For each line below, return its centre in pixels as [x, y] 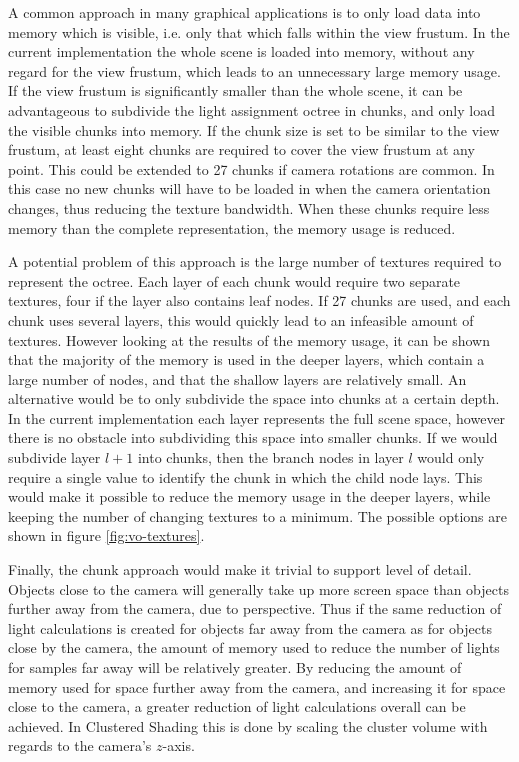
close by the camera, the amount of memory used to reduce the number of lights [254, 647]
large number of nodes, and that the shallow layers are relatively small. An [237, 378]
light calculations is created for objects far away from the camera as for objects [250, 627]
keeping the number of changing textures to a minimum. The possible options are [257, 515]
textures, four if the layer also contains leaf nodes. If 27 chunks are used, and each [259, 300]
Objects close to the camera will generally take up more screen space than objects [258, 588]
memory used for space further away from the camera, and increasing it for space [257, 686]
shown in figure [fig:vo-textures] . [106, 535]
